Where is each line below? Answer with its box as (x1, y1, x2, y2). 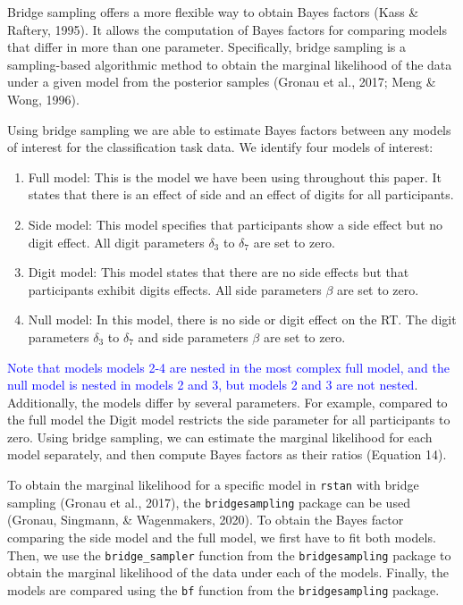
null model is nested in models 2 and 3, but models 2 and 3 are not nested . (7, 375, 418, 394)
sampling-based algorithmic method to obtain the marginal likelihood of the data (7, 55, 452, 73)
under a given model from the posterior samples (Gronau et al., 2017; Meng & (7, 72, 436, 91)
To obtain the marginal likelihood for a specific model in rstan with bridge (7, 475, 419, 494)
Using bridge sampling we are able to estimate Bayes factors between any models (7, 120, 451, 139)
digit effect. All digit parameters (28, 232, 205, 251)
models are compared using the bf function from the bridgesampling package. (7, 580, 440, 599)
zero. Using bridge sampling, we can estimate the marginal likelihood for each (7, 427, 433, 446)
